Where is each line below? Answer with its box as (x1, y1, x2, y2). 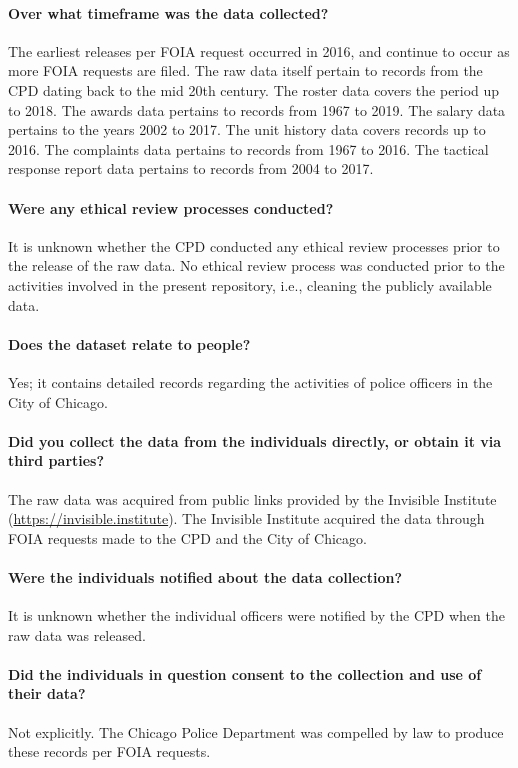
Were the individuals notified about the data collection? (8, 566, 403, 587)
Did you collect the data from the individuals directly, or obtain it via (8, 430, 502, 451)
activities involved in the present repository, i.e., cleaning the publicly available (8, 274, 492, 295)
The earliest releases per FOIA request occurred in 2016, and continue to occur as (8, 40, 510, 61)
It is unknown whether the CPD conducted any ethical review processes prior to (8, 235, 500, 256)
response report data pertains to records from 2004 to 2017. (8, 158, 374, 179)
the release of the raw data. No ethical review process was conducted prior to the (8, 255, 505, 276)
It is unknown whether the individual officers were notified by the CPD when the (8, 605, 505, 626)
